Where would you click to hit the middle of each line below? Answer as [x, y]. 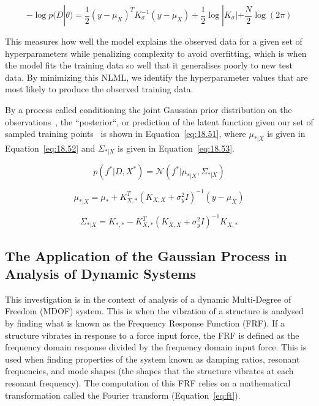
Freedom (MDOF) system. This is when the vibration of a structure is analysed [154, 311]
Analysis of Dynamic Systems [100, 273]
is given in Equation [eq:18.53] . [176, 148]
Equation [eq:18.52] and [50, 148]
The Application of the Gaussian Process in [146, 255]
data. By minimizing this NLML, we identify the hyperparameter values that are [156, 77]
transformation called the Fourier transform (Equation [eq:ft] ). [123, 395]
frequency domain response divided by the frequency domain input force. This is [156, 347]
